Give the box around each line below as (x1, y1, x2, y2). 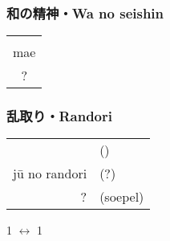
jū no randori (13, 164, 87, 183)
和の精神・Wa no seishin (6, 2, 164, 22)
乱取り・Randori (6, 106, 112, 126)
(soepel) (99, 187, 144, 206)
